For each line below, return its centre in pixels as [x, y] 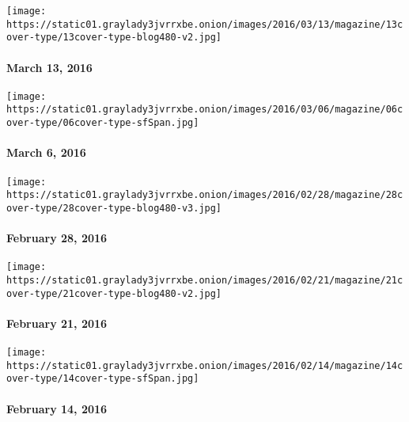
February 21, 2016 [57, 323]
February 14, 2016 [57, 408]
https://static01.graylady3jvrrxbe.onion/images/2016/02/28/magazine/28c [205, 195]
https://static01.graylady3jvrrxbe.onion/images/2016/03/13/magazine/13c [205, 24]
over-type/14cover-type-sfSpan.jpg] [103, 379]
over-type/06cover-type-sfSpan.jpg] [103, 123]
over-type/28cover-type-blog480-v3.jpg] [114, 208]
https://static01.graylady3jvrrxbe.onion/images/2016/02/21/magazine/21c [205, 280]
